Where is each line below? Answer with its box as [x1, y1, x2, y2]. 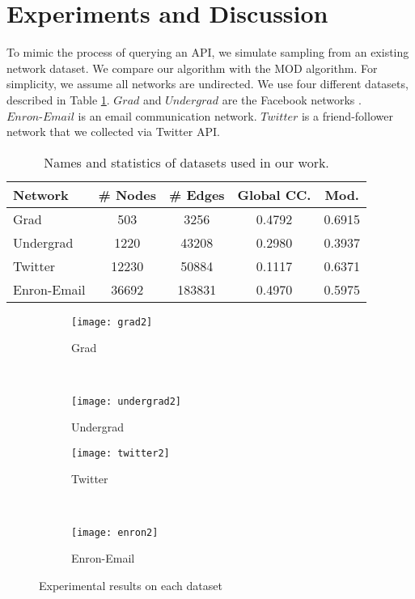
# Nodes [98, 185, 156, 204]
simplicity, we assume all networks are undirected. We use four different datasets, [6, 75, 409, 92]
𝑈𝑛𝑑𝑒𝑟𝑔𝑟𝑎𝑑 [165, 95, 219, 107]
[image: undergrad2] [71, 395, 182, 407]
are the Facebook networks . [222, 91, 362, 108]
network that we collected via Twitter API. [6, 123, 220, 140]
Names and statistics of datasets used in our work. [44, 152, 329, 172]
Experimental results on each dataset [39, 576, 222, 593]
